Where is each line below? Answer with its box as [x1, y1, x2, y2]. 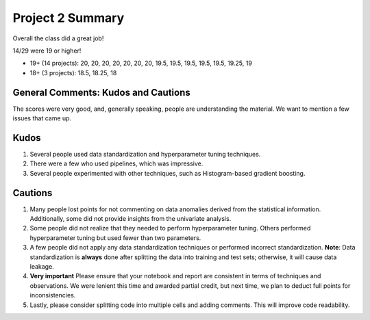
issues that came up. [12, 114, 72, 122]
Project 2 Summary [12, 10, 125, 25]
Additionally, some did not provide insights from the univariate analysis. [29, 215, 232, 222]
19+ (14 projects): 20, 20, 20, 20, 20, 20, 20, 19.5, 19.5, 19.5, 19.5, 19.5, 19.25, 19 [29, 59, 253, 68]
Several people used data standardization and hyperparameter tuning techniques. [29, 150, 261, 158]
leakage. [29, 262, 54, 270]
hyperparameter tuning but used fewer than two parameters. [29, 233, 201, 242]
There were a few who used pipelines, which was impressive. [29, 159, 203, 168]
